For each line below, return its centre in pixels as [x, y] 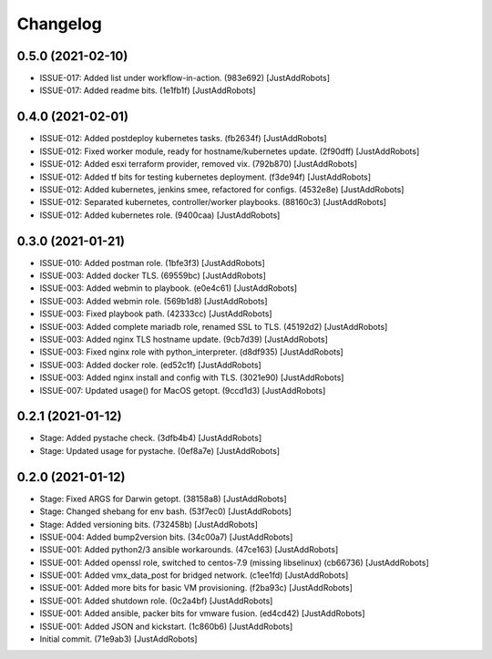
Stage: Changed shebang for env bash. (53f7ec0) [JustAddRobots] [165, 511]
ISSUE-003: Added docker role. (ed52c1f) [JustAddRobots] [150, 365]
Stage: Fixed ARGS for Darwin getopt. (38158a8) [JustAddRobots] [163, 499]
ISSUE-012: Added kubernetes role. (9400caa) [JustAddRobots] [160, 215]
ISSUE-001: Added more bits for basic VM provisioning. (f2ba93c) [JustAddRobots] [196, 588]
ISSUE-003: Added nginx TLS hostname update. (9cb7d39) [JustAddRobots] [184, 339]
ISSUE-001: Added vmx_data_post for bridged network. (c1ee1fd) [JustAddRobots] [194, 575]
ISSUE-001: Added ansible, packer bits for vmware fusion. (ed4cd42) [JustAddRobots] [202, 613]
